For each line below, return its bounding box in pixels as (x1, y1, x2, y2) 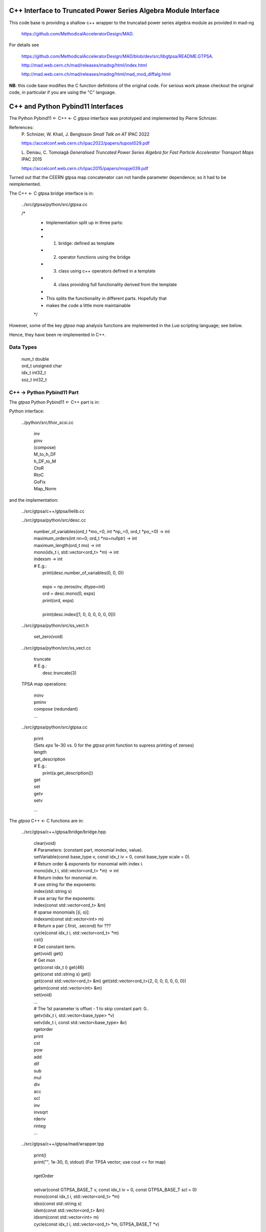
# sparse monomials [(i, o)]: (33, 909, 90, 915)
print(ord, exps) (42, 597, 74, 603)
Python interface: (9, 408, 44, 414)
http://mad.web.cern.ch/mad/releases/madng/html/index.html (21, 62, 147, 68)
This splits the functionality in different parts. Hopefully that (46, 296, 167, 302)
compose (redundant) (33, 706, 78, 712)
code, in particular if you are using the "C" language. (9, 89, 116, 96)
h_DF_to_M (33, 458, 56, 464)
